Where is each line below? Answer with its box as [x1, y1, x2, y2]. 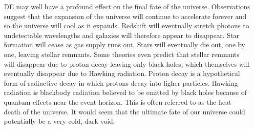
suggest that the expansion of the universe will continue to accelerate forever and [4, 11, 247, 21]
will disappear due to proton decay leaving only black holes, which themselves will [4, 58, 250, 69]
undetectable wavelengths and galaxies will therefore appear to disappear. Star [4, 30, 239, 40]
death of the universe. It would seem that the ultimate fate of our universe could [4, 106, 245, 116]
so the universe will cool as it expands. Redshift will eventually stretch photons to [4, 20, 249, 31]
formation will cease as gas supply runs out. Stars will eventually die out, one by [4, 39, 245, 50]
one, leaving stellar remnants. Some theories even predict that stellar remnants [4, 49, 240, 59]
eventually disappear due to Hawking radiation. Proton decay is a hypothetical [4, 68, 240, 78]
